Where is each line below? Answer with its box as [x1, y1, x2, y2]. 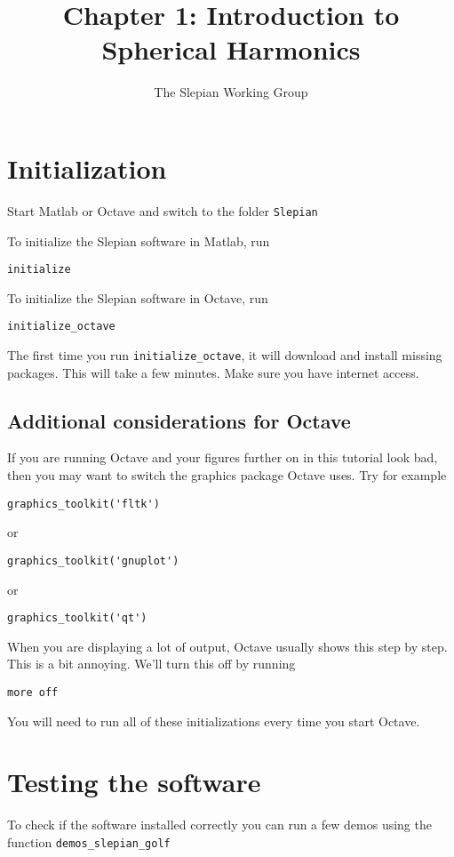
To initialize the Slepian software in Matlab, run [7, 231, 270, 250]
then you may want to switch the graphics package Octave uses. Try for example [7, 466, 447, 485]
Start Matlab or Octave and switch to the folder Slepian [7, 201, 318, 220]
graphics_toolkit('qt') [7, 612, 147, 625]
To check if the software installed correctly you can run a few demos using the [7, 815, 432, 834]
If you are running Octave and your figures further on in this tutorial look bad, [7, 448, 438, 467]
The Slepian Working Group [154, 83, 308, 101]
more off [7, 685, 59, 699]
